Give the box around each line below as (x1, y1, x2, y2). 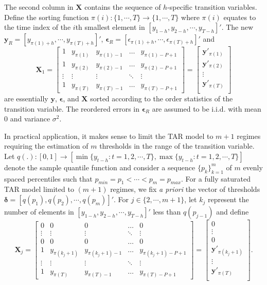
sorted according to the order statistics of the (90, 93, 233, 103)
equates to (223, 11, 256, 22)
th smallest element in (75, 22, 145, 32)
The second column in (4, 2, 74, 12)
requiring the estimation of (4, 140, 88, 151)
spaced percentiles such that (4, 173, 93, 184)
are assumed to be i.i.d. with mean (152, 103, 261, 114)
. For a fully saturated (181, 173, 251, 184)
